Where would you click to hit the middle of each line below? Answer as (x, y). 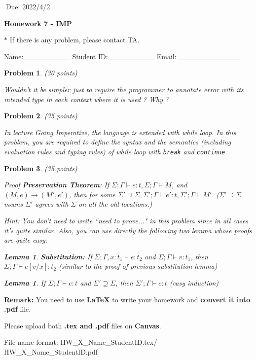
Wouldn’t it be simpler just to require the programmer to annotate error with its (124, 89)
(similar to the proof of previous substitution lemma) (138, 266)
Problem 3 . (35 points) (41, 168)
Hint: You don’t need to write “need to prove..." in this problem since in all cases (126, 220)
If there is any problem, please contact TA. (74, 40)
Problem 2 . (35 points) (41, 116)
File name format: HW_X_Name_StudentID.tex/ (81, 342)
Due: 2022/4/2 (28, 6)
